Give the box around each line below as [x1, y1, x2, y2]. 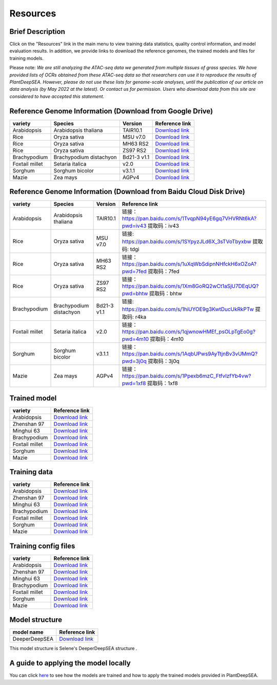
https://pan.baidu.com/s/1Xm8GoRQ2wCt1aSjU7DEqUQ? [122, 283, 259, 290]
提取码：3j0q [148, 358, 180, 365]
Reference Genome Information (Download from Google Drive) [9, 107, 213, 115]
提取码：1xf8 [147, 380, 178, 387]
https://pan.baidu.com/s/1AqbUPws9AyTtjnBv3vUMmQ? [122, 350, 258, 358]
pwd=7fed [122, 268, 147, 275]
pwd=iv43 [122, 222, 147, 229]
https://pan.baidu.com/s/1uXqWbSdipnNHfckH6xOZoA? [122, 261, 256, 268]
